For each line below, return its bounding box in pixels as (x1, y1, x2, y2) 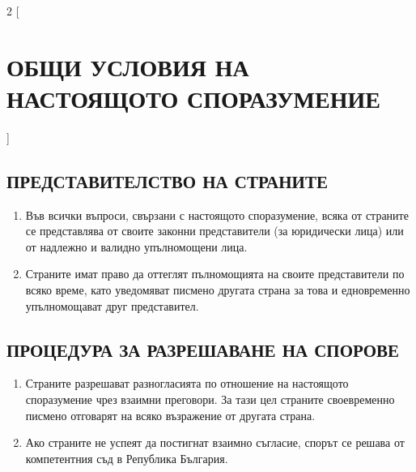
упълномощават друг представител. (25, 297, 199, 314)
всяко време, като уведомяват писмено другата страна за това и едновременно (25, 281, 410, 298)
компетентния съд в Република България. (25, 449, 228, 466)
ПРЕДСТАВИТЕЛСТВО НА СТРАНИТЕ (6, 168, 328, 193)
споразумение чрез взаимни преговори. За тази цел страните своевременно (25, 391, 395, 408)
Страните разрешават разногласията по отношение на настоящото (25, 375, 349, 392)
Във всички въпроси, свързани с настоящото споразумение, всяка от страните (25, 206, 409, 223)
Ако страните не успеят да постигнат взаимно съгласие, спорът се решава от (25, 434, 405, 451)
